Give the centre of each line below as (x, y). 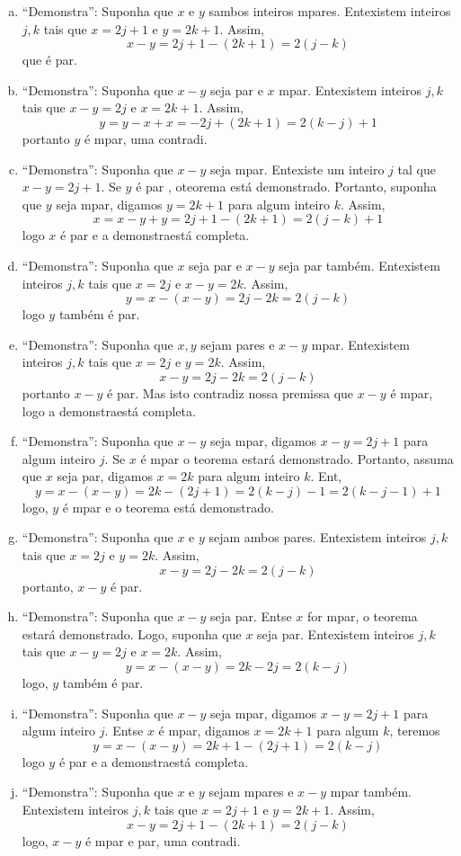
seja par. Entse (251, 616)
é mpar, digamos (204, 731)
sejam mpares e (251, 792)
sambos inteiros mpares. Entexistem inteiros (330, 11)
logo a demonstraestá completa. (109, 410)
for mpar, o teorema (363, 616)
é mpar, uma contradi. (146, 138)
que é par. (49, 60)
